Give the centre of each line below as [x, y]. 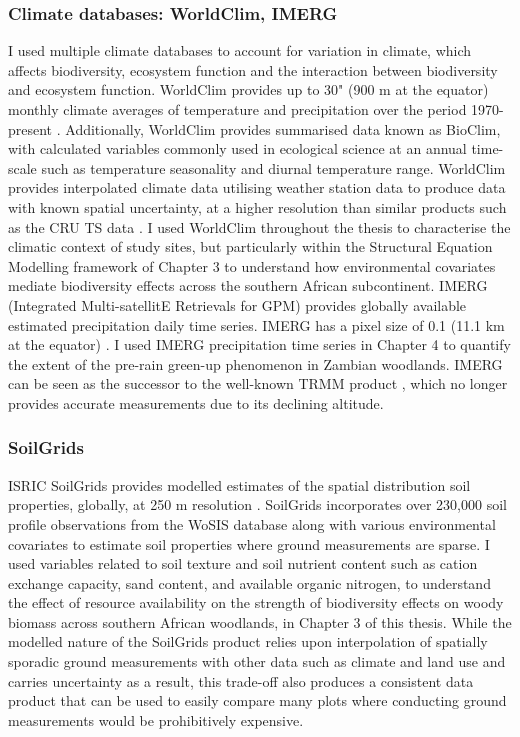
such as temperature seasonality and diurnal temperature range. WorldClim [273, 167]
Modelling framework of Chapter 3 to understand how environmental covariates [252, 265]
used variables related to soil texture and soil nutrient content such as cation [243, 563]
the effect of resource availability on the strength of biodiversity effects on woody [256, 602]
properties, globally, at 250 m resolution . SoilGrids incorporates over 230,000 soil [257, 504]
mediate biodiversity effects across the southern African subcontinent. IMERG [248, 285]
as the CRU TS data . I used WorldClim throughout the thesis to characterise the [259, 226]
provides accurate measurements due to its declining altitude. [196, 402]
